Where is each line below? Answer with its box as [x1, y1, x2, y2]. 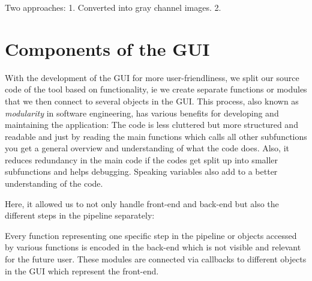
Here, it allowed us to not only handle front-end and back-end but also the [5, 197, 279, 210]
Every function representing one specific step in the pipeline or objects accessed [5, 229, 297, 241]
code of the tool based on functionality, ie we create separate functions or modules [5, 83, 307, 95]
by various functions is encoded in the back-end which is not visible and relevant [5, 241, 301, 253]
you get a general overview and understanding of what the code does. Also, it [5, 142, 290, 154]
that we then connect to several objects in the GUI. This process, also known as [5, 94, 299, 107]
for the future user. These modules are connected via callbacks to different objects [5, 253, 307, 265]
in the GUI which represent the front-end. [5, 264, 159, 277]
